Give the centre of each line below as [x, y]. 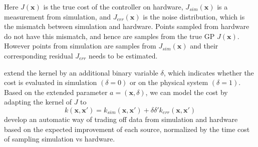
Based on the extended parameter [56, 92]
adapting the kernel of [38, 102]
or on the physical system [169, 82]
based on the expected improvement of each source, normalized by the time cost [127, 129]
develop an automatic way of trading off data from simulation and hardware [121, 119]
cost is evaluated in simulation [51, 82]
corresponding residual [39, 55]
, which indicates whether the [209, 72]
